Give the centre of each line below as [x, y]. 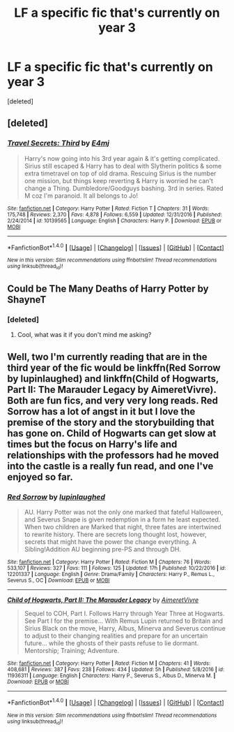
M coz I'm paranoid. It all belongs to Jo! [81, 195]
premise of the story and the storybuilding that [111, 422]
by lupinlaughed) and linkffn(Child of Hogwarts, [113, 379]
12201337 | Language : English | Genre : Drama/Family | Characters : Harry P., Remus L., [111, 574]
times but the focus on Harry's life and [92, 444]
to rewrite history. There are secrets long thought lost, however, [115, 534]
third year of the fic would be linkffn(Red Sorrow [114, 367]
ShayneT [27, 300]
